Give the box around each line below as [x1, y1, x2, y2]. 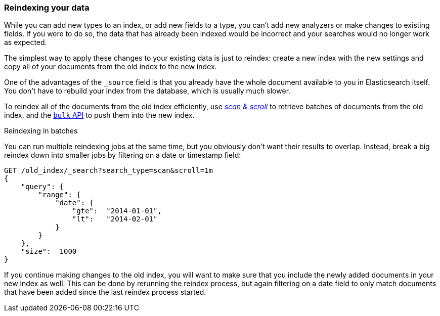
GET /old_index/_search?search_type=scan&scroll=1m [4, 166, 213, 175]
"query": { [21, 183, 64, 191]
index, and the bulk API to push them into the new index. [4, 111, 195, 120]
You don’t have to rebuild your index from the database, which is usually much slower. [4, 86, 291, 96]
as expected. [4, 38, 47, 47]
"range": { [38, 191, 81, 199]
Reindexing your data [4, 3, 90, 13]
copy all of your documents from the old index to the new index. [4, 62, 217, 71]
